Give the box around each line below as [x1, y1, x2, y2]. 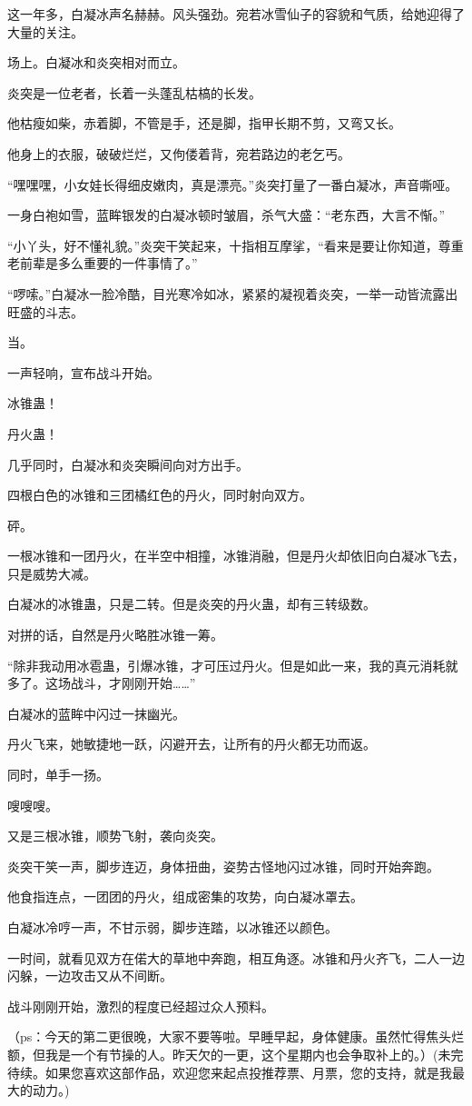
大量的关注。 [7, 22, 84, 41]
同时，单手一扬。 [7, 765, 109, 784]
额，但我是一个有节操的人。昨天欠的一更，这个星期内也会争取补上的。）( [7, 1044, 438, 1063]
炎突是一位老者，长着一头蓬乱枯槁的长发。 [7, 83, 261, 102]
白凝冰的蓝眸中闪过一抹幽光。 [7, 703, 185, 722]
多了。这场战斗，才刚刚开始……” [7, 673, 196, 692]
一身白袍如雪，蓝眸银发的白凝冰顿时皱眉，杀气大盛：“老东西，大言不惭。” [7, 205, 446, 224]
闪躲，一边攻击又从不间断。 [7, 966, 172, 985]
